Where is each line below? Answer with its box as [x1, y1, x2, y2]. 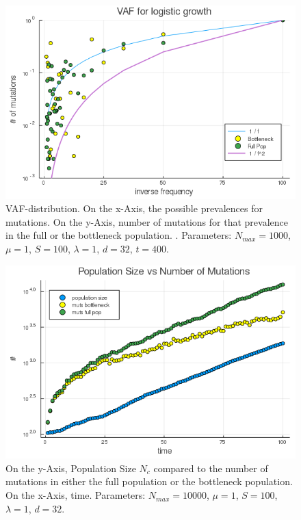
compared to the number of [153, 460, 268, 475]
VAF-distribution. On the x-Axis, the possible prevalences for [5, 201, 263, 216]
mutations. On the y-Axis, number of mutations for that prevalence [5, 214, 288, 229]
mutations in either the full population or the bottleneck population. [5, 474, 293, 489]
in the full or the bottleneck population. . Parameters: [5, 228, 232, 242]
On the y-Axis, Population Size [5, 460, 136, 475]
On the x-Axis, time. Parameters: [5, 488, 146, 502]
